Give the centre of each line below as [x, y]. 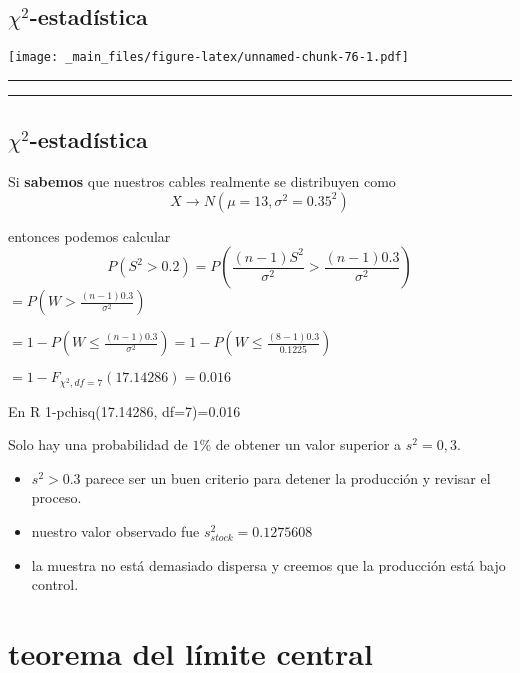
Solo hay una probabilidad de [98, 444]
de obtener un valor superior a [308, 444]
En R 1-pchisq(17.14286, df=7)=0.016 [124, 410]
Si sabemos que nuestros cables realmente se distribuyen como [202, 181]
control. [55, 584]
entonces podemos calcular [89, 235]
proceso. [56, 497]
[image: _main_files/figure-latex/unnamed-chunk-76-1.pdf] [208, 57]
